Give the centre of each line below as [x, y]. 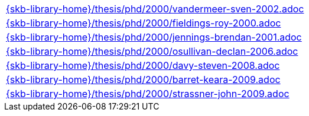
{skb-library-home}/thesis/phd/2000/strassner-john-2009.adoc [148, 94]
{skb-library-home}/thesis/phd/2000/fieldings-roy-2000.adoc [144, 23]
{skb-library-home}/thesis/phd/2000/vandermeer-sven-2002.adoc [155, 9]
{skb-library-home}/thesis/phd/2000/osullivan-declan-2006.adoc [152, 51]
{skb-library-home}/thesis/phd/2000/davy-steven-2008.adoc [143, 65]
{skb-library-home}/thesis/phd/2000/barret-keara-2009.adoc [143, 79]
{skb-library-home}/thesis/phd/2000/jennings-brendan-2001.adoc [154, 37]
